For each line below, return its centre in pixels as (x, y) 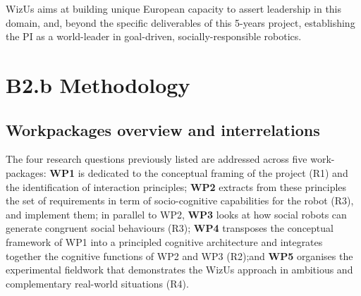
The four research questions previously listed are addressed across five (157, 159)
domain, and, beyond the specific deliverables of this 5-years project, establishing (180, 22)
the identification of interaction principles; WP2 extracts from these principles (176, 186)
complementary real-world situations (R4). (97, 283)
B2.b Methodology (98, 84)
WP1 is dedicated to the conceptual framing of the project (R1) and (199, 172)
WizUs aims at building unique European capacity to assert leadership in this (174, 8)
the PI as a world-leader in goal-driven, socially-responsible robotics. (154, 36)
